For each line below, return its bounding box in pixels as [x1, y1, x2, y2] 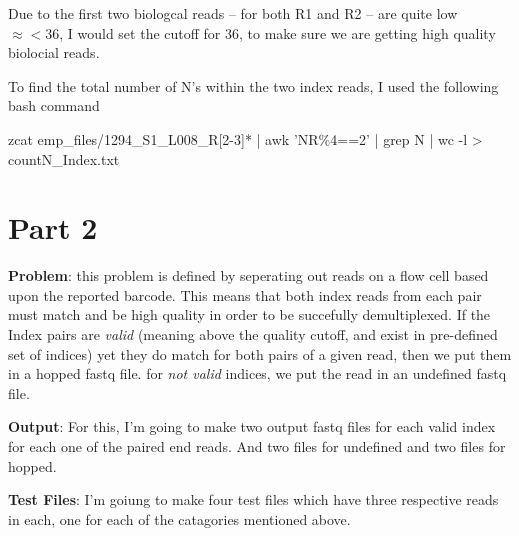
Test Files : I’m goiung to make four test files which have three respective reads [8, 489, 499, 510]
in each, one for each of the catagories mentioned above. [8, 508, 351, 529]
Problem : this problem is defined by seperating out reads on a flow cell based [8, 265, 489, 286]
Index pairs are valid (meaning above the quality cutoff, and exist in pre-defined [8, 324, 498, 345]
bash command [8, 95, 100, 116]
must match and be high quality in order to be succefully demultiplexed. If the [8, 304, 491, 325]
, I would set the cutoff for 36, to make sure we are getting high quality [59, 22, 496, 43]
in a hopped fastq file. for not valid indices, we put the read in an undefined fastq [8, 363, 507, 384]
